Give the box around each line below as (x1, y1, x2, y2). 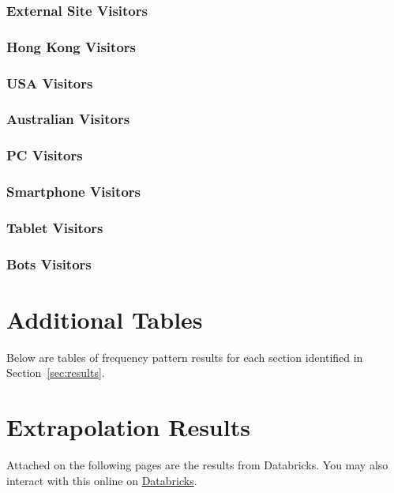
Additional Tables (6, 303, 203, 335)
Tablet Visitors (6, 217, 103, 237)
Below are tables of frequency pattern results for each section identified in (6, 348, 363, 365)
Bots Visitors (6, 254, 92, 273)
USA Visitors (6, 73, 93, 92)
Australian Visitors (6, 109, 130, 129)
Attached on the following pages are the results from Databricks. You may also (6, 457, 388, 473)
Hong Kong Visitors (6, 36, 136, 56)
